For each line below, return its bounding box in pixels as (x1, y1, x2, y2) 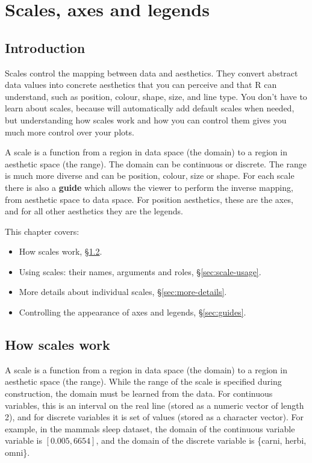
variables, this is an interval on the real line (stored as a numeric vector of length (5, 399, 304, 411)
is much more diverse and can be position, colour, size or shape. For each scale (5, 169, 295, 182)
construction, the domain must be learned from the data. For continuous (5, 387, 273, 400)
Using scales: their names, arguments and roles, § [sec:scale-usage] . (19, 265, 261, 278)
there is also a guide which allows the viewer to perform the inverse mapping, (5, 181, 293, 193)
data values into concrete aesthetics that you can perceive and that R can (5, 78, 277, 91)
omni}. (5, 446, 30, 459)
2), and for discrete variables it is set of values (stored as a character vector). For (5, 411, 304, 423)
